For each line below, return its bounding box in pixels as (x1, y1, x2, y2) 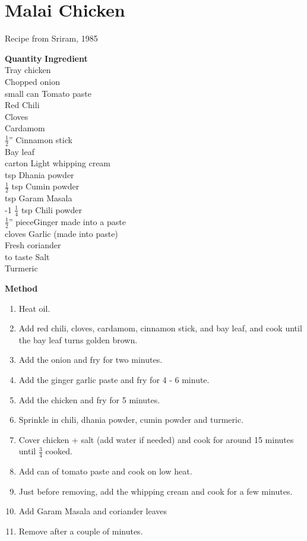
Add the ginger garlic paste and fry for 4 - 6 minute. (18, 373, 210, 385)
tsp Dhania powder (5, 168, 74, 181)
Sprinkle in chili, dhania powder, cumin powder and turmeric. (18, 413, 244, 426)
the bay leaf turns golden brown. (18, 333, 138, 346)
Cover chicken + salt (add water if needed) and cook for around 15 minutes (18, 433, 294, 445)
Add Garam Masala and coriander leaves (18, 505, 167, 517)
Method (5, 281, 38, 294)
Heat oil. (18, 302, 50, 314)
